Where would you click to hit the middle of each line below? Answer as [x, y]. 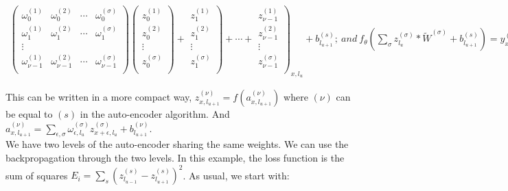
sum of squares [37, 175]
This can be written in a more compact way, [99, 97]
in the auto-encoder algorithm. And [155, 114]
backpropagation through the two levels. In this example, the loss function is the [175, 157]
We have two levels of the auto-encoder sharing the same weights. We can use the [177, 144]
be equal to [29, 114]
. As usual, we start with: [236, 175]
